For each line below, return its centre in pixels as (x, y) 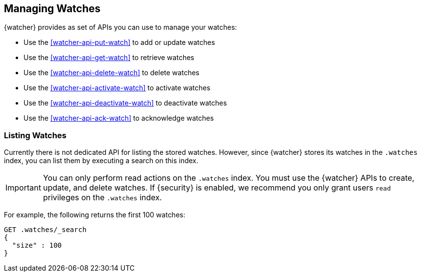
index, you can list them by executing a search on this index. (101, 161)
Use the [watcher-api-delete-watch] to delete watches (112, 73)
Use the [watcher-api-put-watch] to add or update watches (119, 42)
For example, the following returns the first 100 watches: (95, 215)
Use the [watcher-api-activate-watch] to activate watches (117, 88)
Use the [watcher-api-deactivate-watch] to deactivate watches (125, 103)
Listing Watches (35, 135)
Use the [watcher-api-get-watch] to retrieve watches (109, 58)
